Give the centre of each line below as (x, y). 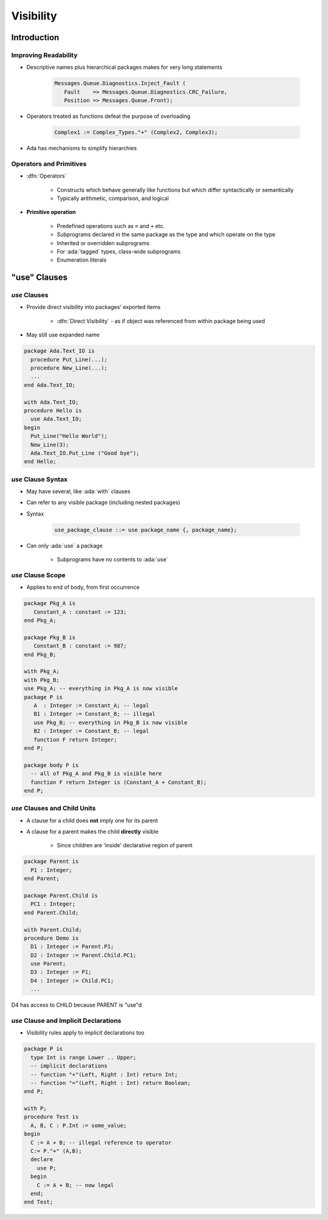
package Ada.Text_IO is (60, 351)
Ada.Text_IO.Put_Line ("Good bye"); (85, 453)
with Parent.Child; (53, 930)
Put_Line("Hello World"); (69, 436)
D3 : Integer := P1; (61, 972)
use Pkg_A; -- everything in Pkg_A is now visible (101, 688)
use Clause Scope (39, 575)
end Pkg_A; (40, 621)
